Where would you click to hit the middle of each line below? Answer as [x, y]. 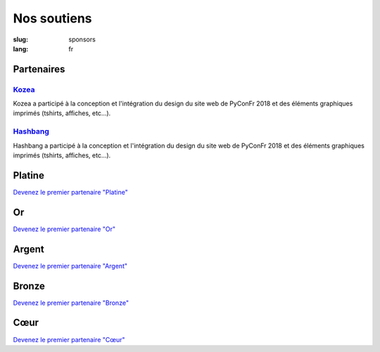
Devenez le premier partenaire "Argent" [70, 266]
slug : [20, 39]
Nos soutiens [52, 18]
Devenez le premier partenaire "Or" [64, 229]
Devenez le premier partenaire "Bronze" [71, 303]
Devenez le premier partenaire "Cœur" [69, 339]
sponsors [82, 39]
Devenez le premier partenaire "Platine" [70, 192]
